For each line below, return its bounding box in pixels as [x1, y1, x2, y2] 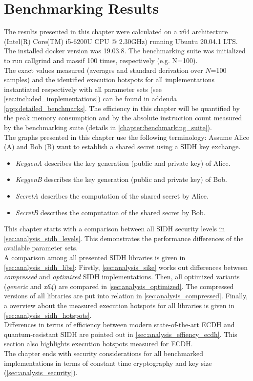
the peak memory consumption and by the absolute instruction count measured [4, 112, 242, 123]
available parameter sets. [4, 243, 78, 253]
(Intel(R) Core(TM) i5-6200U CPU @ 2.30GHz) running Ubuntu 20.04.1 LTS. [4, 36, 238, 46]
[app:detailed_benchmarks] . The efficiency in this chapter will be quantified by [4, 103, 240, 113]
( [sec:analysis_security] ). [4, 367, 78, 378]
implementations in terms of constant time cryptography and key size [4, 358, 212, 368]
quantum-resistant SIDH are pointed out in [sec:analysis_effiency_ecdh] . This [4, 329, 237, 339]
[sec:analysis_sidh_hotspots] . [4, 310, 92, 320]
